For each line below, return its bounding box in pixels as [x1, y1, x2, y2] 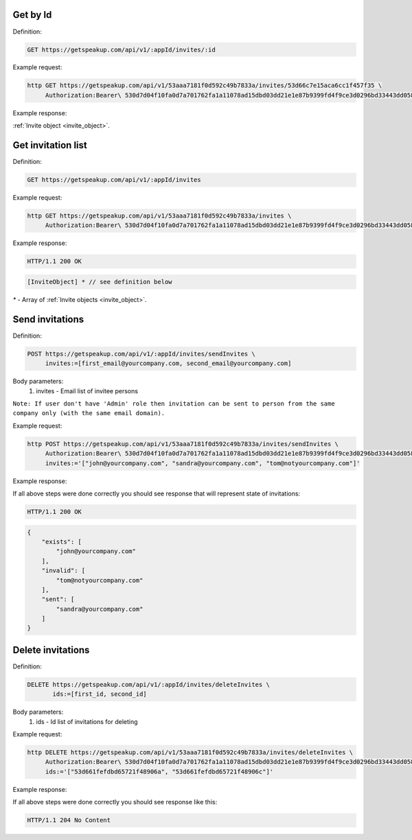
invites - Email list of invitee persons [36, 386, 139, 395]
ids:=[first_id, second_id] [52, 690, 147, 698]
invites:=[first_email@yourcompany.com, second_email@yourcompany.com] [45, 360, 292, 367]
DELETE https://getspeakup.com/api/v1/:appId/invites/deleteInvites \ [27, 680, 271, 688]
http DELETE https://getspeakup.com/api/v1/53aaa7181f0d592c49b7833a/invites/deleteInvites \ [27, 749, 354, 756]
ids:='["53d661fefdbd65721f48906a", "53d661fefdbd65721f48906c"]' [45, 767, 274, 775]
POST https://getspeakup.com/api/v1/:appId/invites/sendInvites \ [27, 350, 255, 358]
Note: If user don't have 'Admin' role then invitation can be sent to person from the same [12, 400, 336, 408]
